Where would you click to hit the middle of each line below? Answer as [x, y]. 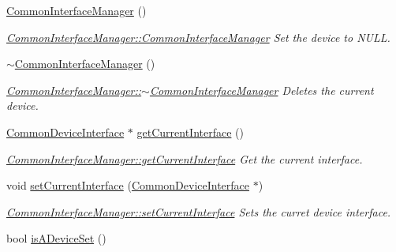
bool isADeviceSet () [56, 238]
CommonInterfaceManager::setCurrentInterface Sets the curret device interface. [199, 211]
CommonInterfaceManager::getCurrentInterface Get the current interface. [185, 158]
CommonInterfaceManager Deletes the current [262, 90]
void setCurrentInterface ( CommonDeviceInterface [128, 185]
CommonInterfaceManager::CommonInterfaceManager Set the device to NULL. [198, 37]
